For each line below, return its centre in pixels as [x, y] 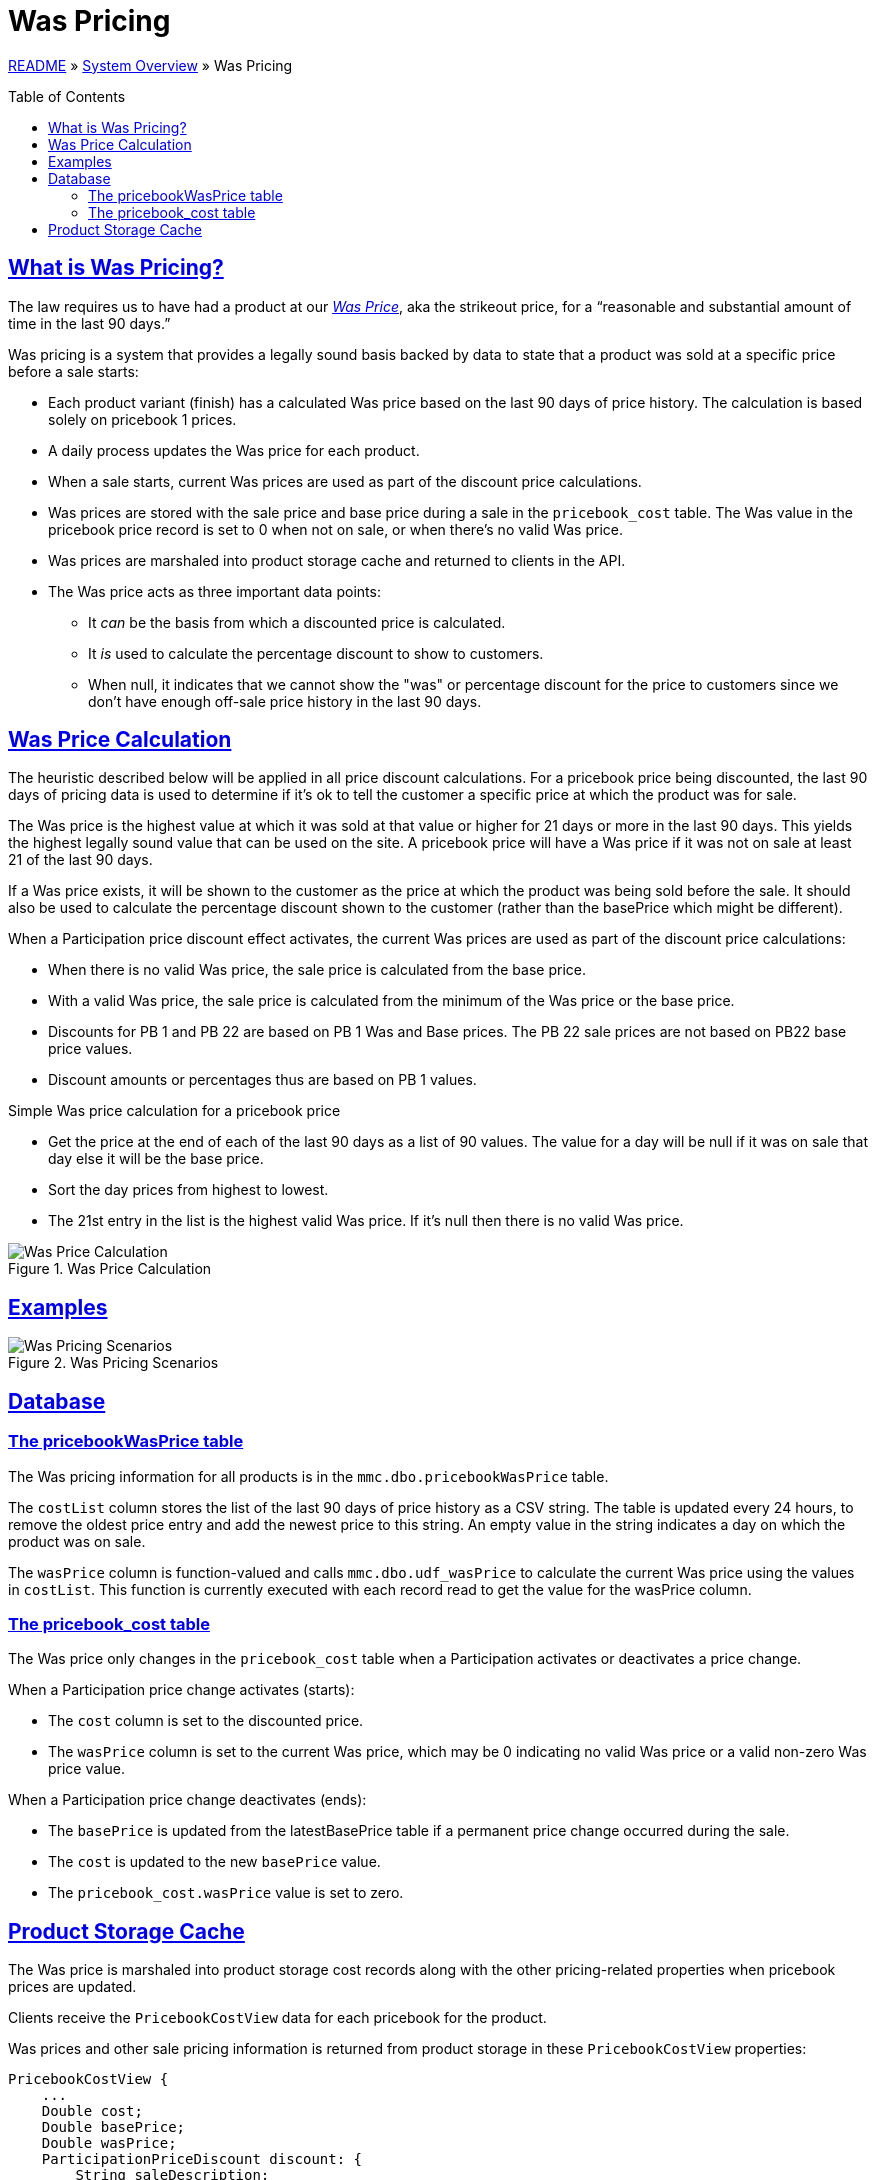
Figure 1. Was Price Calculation [110, 1269]
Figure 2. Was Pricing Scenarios [113, 1363]
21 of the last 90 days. [80, 860]
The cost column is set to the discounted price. [206, 1721]
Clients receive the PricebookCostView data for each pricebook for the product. [277, 2018]
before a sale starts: [73, 371]
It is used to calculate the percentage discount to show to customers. [316, 653]
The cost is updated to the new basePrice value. [214, 1862]
